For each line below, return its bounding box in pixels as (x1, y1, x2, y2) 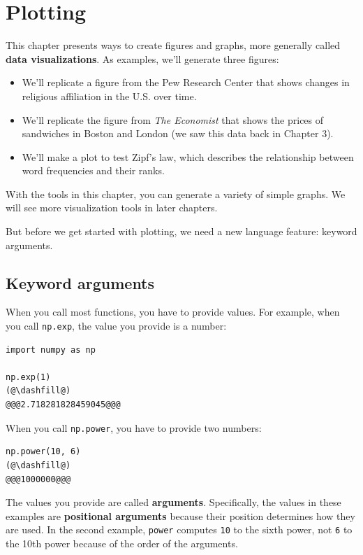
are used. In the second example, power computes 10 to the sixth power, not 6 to (6, 522, 353, 537)
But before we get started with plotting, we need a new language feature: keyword (6, 224, 357, 239)
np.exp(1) (6, 372, 51, 382)
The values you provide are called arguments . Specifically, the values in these (6, 495, 341, 510)
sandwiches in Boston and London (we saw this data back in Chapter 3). (22, 126, 334, 141)
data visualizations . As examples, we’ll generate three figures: (6, 51, 279, 66)
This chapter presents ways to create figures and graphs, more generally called (6, 38, 341, 52)
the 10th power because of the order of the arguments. (6, 535, 238, 550)
